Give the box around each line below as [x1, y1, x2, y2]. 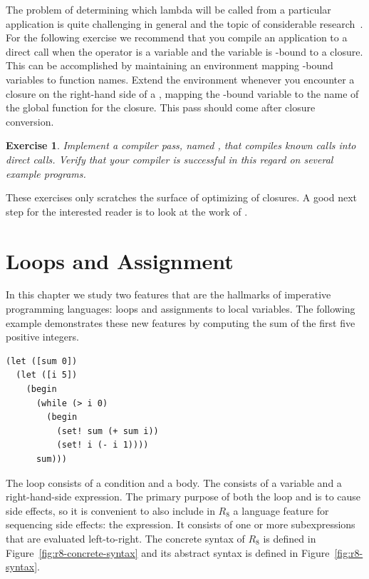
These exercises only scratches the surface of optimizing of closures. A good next [6, 190, 358, 205]
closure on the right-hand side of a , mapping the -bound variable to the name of [6, 86, 359, 101]
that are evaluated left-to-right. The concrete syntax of [6, 530, 245, 545]
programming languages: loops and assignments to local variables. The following [6, 301, 355, 316]
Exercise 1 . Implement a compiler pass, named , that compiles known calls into [6, 138, 356, 153]
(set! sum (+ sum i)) [56, 426, 159, 436]
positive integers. [6, 329, 79, 344]
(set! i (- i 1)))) [56, 440, 149, 450]
